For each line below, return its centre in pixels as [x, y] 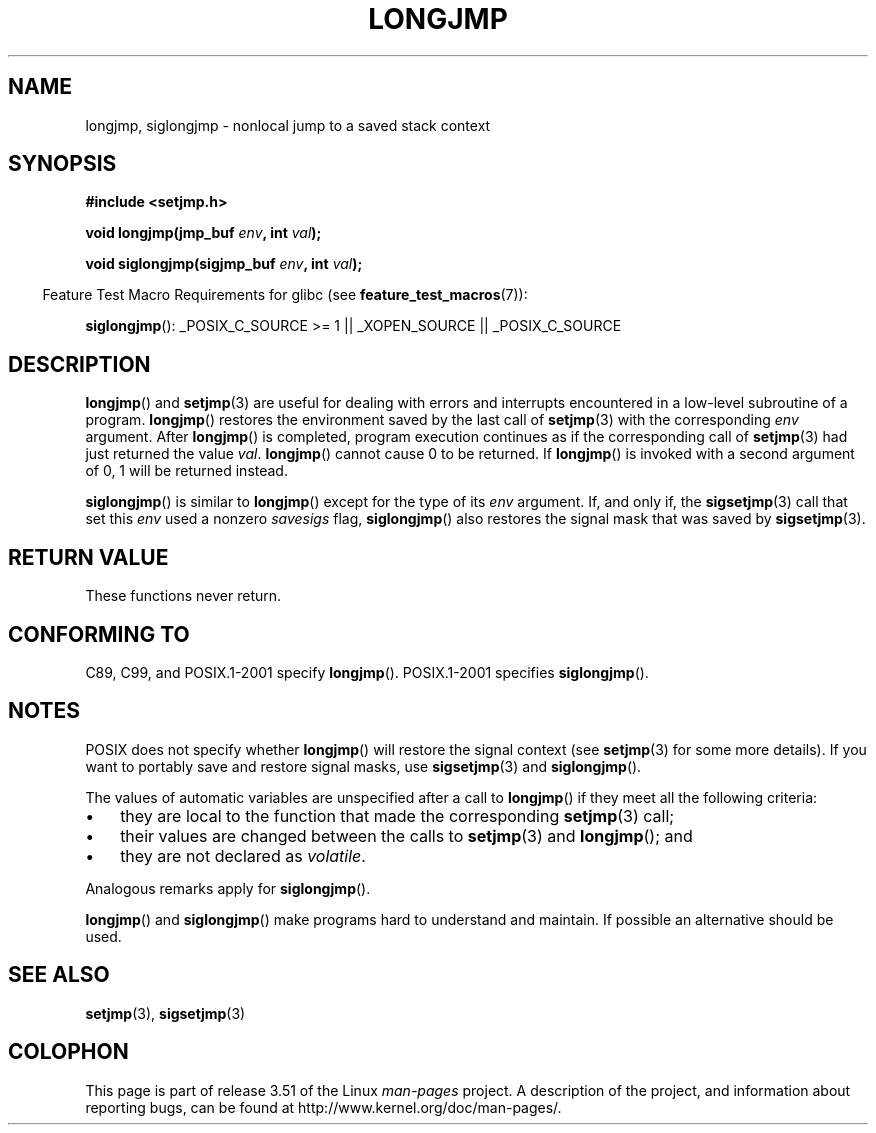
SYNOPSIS [62, 164]
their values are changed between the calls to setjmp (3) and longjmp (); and [406, 835]
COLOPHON [68, 1052]
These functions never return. [183, 596]
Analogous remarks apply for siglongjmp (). [228, 888]
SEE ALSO [59, 975]
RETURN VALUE [88, 557]
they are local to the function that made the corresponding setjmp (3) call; [397, 815]
